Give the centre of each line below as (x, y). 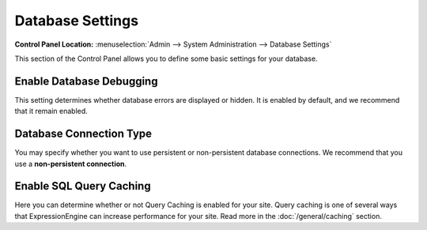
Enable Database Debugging (86, 81)
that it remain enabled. (51, 111)
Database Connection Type (83, 134)
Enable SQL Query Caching (83, 186)
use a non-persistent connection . (71, 164)
